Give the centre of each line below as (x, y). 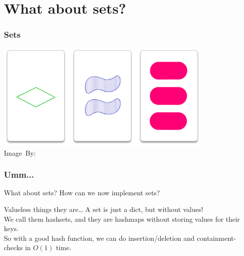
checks (13, 247)
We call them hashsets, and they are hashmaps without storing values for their (122, 219)
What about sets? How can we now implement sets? (82, 193)
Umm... (19, 175)
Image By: (20, 152)
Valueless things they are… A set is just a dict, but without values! (104, 209)
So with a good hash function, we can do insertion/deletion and (99, 238)
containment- (216, 238)
